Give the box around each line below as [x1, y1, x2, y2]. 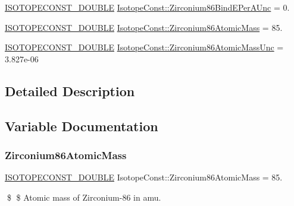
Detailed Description [5, 81, 135, 100]
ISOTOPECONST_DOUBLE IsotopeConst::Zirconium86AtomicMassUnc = [5, 41, 284, 53]
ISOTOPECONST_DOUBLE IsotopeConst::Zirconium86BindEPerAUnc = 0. [5, 1, 290, 13]
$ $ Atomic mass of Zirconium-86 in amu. [7, 191, 161, 203]
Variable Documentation [5, 116, 158, 135]
